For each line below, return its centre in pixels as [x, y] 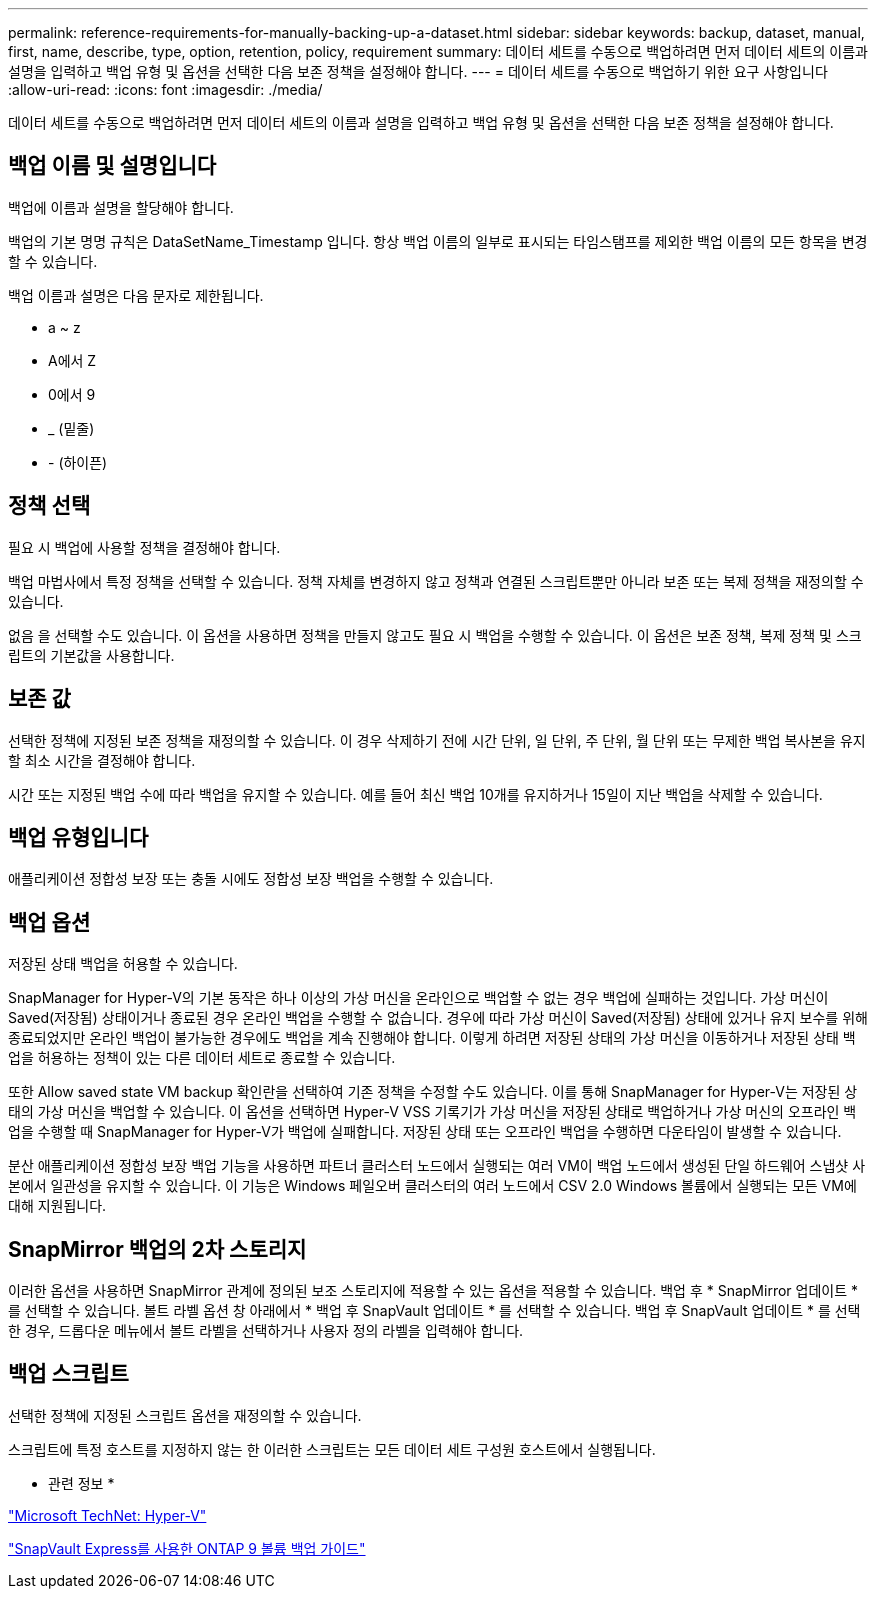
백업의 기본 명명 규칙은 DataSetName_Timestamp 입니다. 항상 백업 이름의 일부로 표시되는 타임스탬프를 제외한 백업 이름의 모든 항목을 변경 [438, 241]
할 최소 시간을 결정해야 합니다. [102, 760]
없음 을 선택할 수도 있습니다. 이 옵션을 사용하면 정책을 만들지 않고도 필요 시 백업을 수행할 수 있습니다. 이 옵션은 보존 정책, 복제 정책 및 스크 [435, 635]
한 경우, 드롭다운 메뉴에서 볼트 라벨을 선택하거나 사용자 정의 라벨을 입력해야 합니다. [266, 1331]
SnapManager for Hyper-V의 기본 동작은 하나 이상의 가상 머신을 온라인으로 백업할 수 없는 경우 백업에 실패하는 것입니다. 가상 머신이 [418, 998]
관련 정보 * [81, 1483]
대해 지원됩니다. [57, 1206]
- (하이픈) [78, 462]
